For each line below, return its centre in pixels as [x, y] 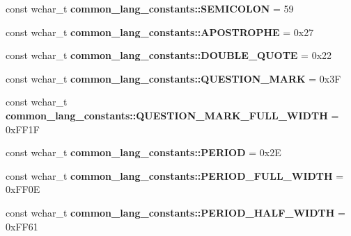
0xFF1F [23, 129]
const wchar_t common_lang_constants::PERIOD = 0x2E [143, 152]
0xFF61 [22, 226]
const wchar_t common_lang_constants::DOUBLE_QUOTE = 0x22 [169, 55]
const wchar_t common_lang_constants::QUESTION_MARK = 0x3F [173, 78]
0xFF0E [23, 189]
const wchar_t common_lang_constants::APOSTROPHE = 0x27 [160, 32]
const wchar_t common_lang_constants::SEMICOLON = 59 [150, 8]
